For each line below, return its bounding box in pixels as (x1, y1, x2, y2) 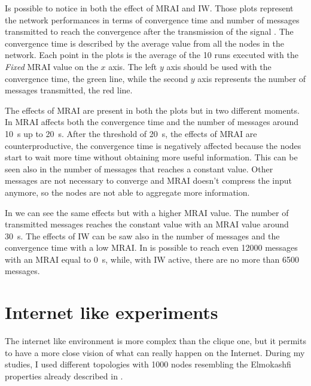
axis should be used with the (166, 60, 272, 72)
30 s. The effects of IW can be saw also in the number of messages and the (5, 229, 280, 242)
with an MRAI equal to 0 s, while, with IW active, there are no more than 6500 (5, 253, 299, 265)
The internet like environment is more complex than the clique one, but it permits (5, 335, 306, 347)
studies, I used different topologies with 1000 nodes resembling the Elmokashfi (5, 358, 291, 370)
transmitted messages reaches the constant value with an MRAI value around (5, 218, 289, 230)
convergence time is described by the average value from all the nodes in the (5, 37, 284, 49)
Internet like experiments (5, 300, 218, 324)
